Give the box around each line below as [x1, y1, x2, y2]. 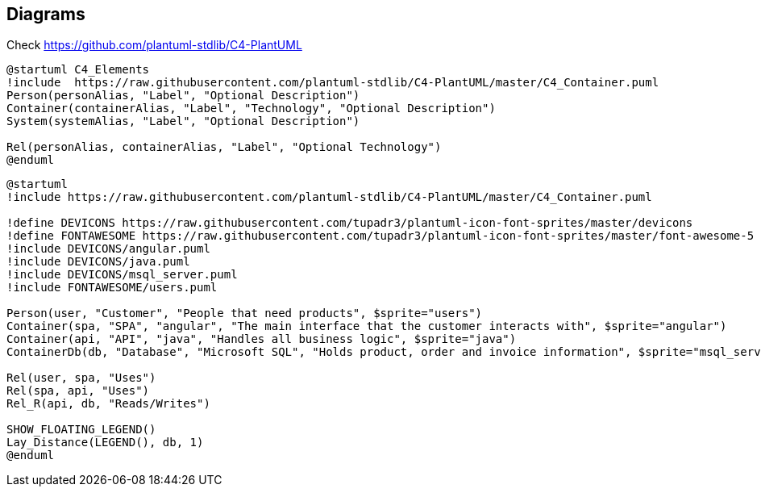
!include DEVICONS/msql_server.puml [6, 268, 238, 282]
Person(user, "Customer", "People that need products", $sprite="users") [6, 307, 483, 320]
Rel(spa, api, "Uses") [6, 384, 150, 398]
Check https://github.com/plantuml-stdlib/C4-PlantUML [6, 38, 302, 52]
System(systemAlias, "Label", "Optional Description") [6, 115, 360, 128]
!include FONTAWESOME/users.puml [6, 281, 218, 295]
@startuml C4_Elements [6, 63, 150, 77]
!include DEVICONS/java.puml [6, 255, 190, 269]
